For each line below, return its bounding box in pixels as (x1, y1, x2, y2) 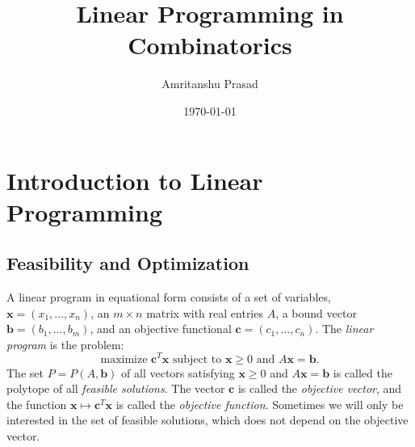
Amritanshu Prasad (161, 75, 258, 92)
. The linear (315, 320, 374, 337)
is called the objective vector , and (237, 380, 402, 397)
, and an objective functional (90, 320, 232, 337)
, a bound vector (275, 304, 357, 321)
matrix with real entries (146, 304, 263, 321)
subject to (172, 353, 222, 365)
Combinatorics (128, 28, 292, 61)
